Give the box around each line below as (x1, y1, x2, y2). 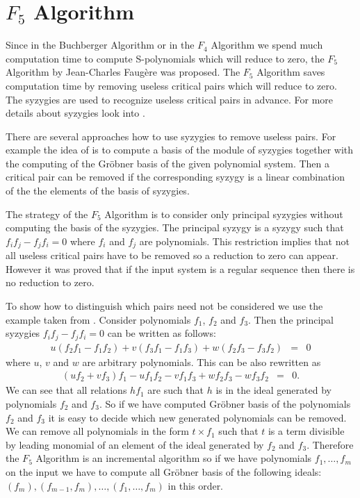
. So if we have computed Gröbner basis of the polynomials (99, 396, 351, 410)
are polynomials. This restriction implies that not (139, 233, 350, 248)
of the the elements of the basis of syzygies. (6, 183, 190, 198)
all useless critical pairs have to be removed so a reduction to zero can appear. (6, 248, 338, 263)
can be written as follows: (107, 326, 216, 340)
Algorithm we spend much (211, 38, 323, 52)
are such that (147, 383, 204, 397)
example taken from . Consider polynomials (6, 312, 191, 326)
